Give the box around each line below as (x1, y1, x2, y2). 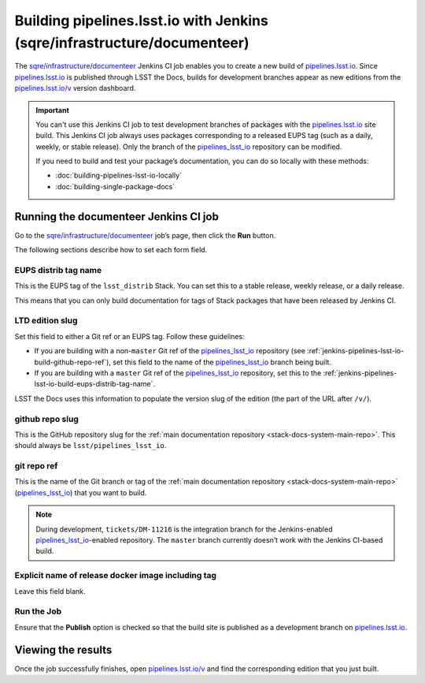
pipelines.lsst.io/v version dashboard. (14, 84, 136, 93)
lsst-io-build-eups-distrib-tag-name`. (34, 379, 156, 389)
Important (35, 105, 70, 114)
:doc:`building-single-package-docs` (55, 181, 176, 191)
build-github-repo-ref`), (34, 357, 112, 367)
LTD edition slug (14, 315, 78, 327)
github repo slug (14, 413, 79, 424)
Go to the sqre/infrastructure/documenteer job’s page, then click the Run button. (14, 230, 276, 240)
